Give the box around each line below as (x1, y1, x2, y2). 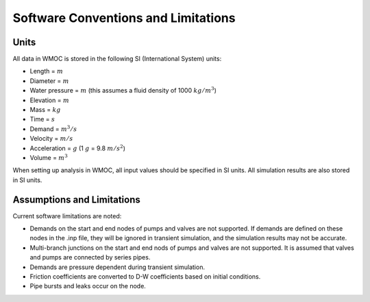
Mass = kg (29, 106, 61, 114)
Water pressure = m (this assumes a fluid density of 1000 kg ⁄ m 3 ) (29, 86, 217, 95)
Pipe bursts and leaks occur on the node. (29, 282, 147, 290)
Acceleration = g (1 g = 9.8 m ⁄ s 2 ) (29, 143, 126, 152)
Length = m (29, 67, 64, 75)
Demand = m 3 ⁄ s (29, 124, 77, 133)
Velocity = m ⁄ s (29, 135, 73, 143)
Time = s (29, 115, 55, 124)
